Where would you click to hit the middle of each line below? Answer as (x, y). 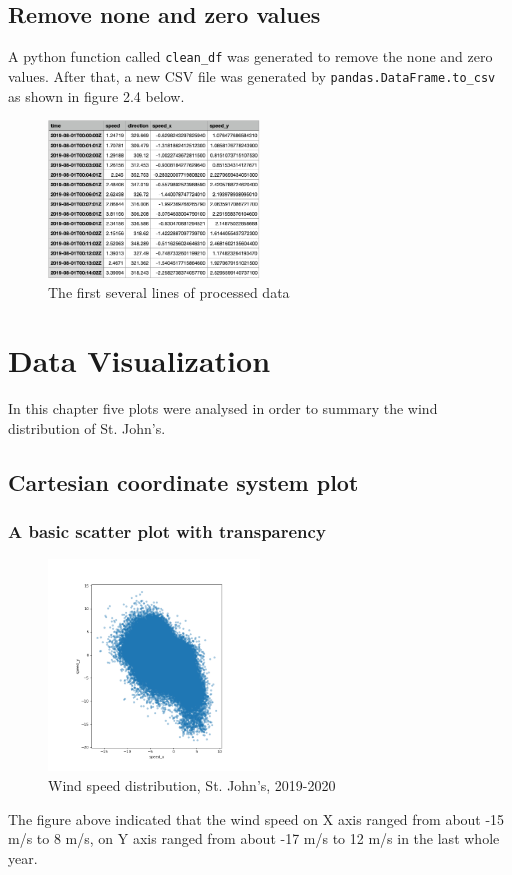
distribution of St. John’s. (87, 427)
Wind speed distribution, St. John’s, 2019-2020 (192, 785)
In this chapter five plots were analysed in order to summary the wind (223, 408)
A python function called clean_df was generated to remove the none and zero (250, 56)
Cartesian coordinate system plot (183, 481)
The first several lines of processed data (169, 291)
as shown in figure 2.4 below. (96, 95)
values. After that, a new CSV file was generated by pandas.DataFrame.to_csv (252, 75)
